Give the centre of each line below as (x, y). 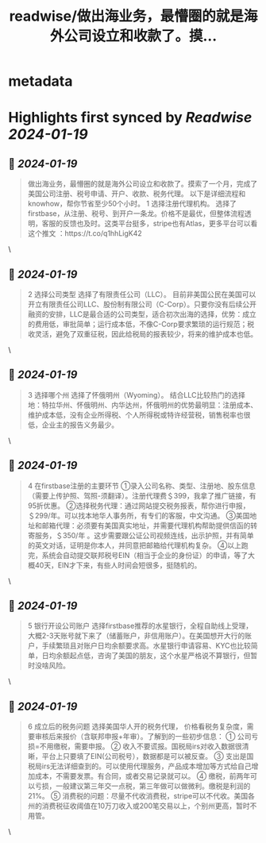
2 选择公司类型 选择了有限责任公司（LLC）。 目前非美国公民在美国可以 (142, 294)
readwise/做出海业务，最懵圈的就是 (127, 16)
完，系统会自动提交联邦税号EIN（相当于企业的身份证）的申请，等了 (138, 555)
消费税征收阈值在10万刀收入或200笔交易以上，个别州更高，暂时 (146, 806)
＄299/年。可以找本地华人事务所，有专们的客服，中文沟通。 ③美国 (139, 515)
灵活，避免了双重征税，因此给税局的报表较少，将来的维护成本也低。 (146, 334)
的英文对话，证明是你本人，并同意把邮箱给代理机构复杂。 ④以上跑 (138, 545)
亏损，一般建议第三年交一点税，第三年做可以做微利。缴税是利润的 (143, 786)
